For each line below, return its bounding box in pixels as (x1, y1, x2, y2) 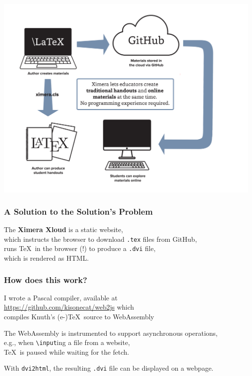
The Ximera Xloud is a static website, (4, 224, 123, 235)
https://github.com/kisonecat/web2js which (4, 302, 134, 312)
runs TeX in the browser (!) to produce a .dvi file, (4, 243, 156, 253)
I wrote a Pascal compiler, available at (4, 292, 118, 302)
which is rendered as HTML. (4, 253, 89, 263)
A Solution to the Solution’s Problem (4, 205, 153, 217)
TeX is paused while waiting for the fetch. (4, 346, 129, 357)
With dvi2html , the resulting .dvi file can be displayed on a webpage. (4, 363, 214, 373)
